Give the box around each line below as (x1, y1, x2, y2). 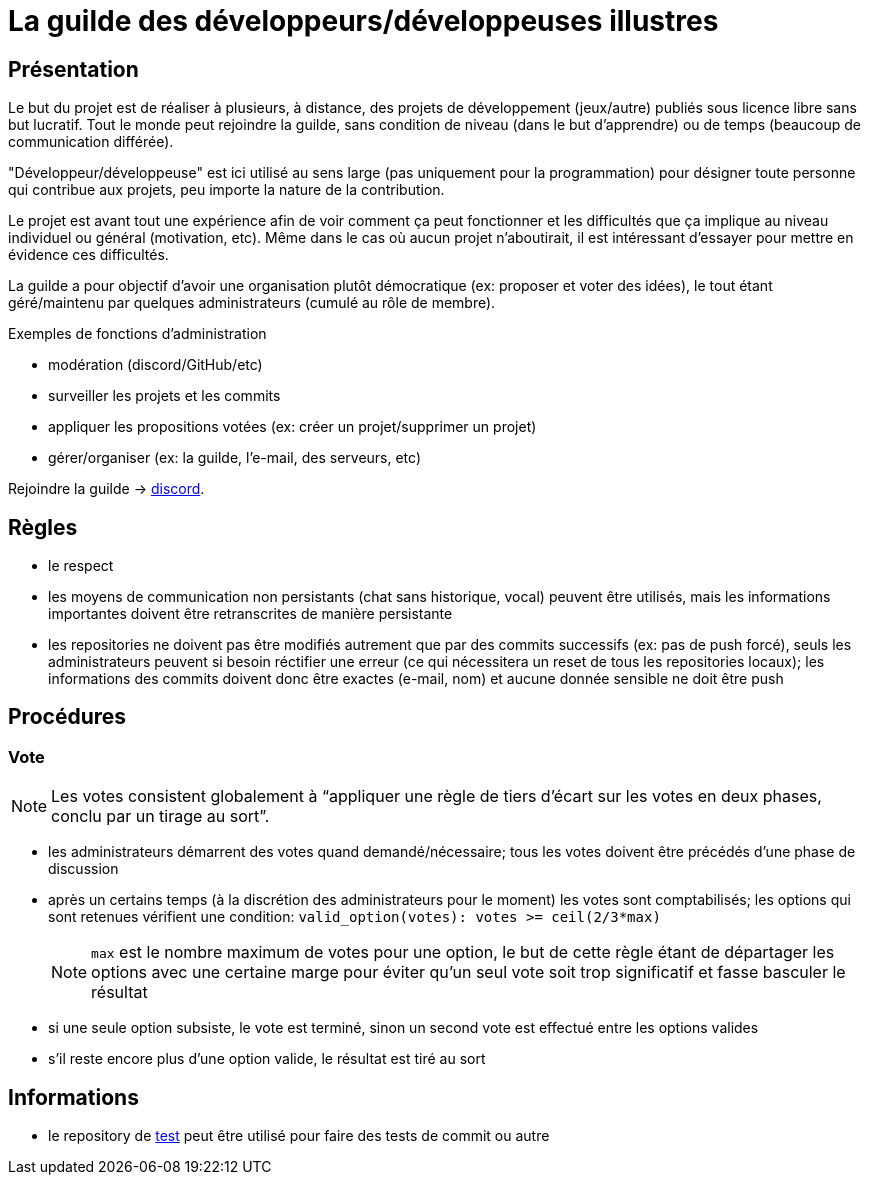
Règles (8, 514, 78, 540)
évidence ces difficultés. (8, 246, 169, 264)
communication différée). (8, 133, 174, 151)
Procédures (8, 704, 127, 730)
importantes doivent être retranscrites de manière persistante (48, 605, 453, 623)
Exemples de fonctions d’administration (8, 325, 267, 343)
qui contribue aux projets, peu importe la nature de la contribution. (8, 181, 445, 199)
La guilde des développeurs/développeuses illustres (8, 4, 719, 38)
